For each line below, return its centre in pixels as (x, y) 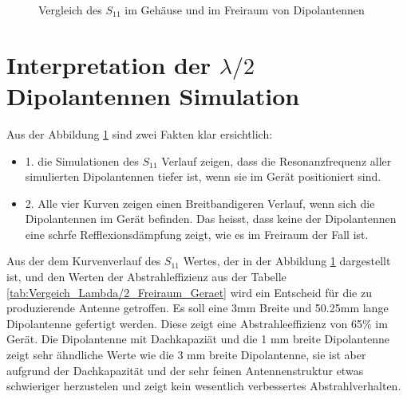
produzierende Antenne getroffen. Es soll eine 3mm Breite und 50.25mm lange (198, 308)
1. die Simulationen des (82, 160)
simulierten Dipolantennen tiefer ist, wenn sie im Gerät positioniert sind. (203, 176)
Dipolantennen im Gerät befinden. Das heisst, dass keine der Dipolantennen (211, 219)
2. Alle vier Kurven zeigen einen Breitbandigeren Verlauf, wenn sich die (200, 203)
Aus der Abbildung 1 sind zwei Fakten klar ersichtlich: (140, 133)
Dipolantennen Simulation (153, 95)
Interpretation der (109, 64)
